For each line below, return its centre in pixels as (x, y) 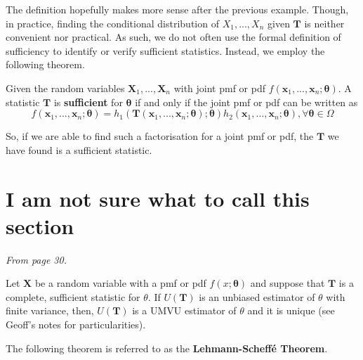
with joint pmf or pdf (219, 88)
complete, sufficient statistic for (73, 296)
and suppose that (288, 283)
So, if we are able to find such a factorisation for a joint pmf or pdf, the (160, 136)
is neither (324, 23)
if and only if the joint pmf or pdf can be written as (246, 102)
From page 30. (36, 259)
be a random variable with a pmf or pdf (120, 283)
